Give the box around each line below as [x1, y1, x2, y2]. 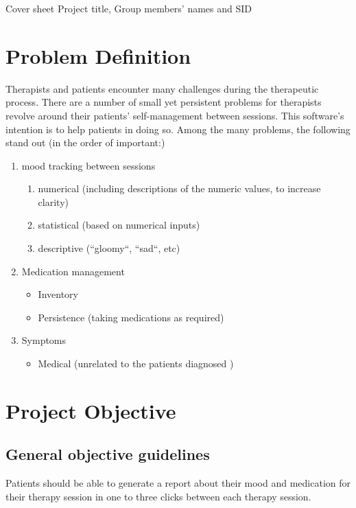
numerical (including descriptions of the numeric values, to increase [38, 181, 321, 196]
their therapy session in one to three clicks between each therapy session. [5, 489, 311, 503]
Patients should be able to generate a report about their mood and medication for [5, 476, 351, 490]
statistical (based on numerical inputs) [38, 218, 200, 232]
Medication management [21, 264, 125, 278]
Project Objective [5, 396, 176, 424]
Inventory [38, 287, 78, 301]
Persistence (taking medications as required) [38, 310, 224, 324]
